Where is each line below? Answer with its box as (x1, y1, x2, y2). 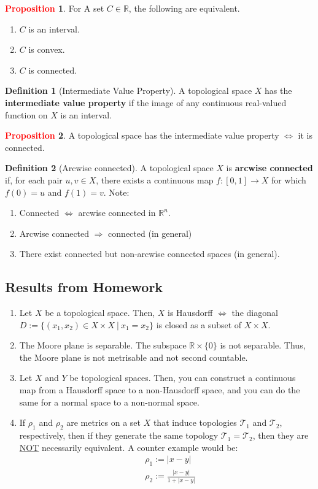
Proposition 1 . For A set (5, 2, 104, 14)
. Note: (103, 185, 130, 198)
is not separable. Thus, (220, 339, 306, 352)
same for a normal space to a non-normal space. (19, 395, 200, 408)
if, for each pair (5, 173, 63, 186)
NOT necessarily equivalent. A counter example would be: (19, 441, 238, 453)
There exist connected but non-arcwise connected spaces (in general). (19, 247, 280, 260)
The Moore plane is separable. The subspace (19, 339, 187, 352)
